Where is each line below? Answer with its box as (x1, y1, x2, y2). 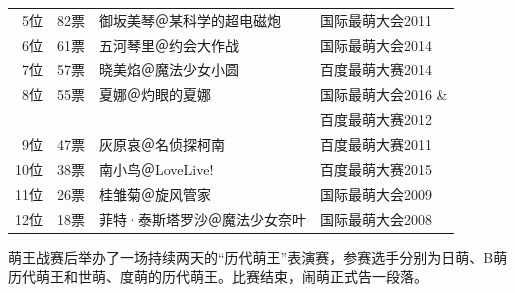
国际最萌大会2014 (319, 34, 432, 55)
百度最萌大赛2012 (319, 109, 432, 130)
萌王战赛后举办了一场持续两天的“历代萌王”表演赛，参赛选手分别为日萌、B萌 (8, 246, 508, 267)
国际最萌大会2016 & (319, 84, 448, 105)
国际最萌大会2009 (319, 183, 432, 204)
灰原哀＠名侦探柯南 (99, 133, 225, 154)
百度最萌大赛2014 (319, 59, 432, 80)
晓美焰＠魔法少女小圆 (99, 59, 239, 80)
